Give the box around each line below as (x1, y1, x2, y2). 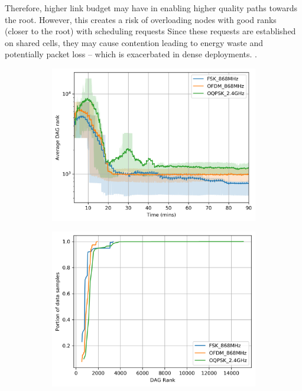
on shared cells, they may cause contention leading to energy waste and (5, 36, 264, 48)
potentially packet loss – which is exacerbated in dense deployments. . (5, 48, 257, 60)
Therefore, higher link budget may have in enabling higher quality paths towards (5, 2, 298, 14)
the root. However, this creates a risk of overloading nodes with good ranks (5, 13, 277, 25)
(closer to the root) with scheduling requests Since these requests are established (5, 25, 296, 37)
